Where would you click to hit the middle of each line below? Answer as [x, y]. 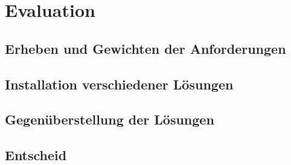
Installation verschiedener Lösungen [119, 84]
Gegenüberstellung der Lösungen [110, 119]
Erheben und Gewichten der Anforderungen [145, 48]
